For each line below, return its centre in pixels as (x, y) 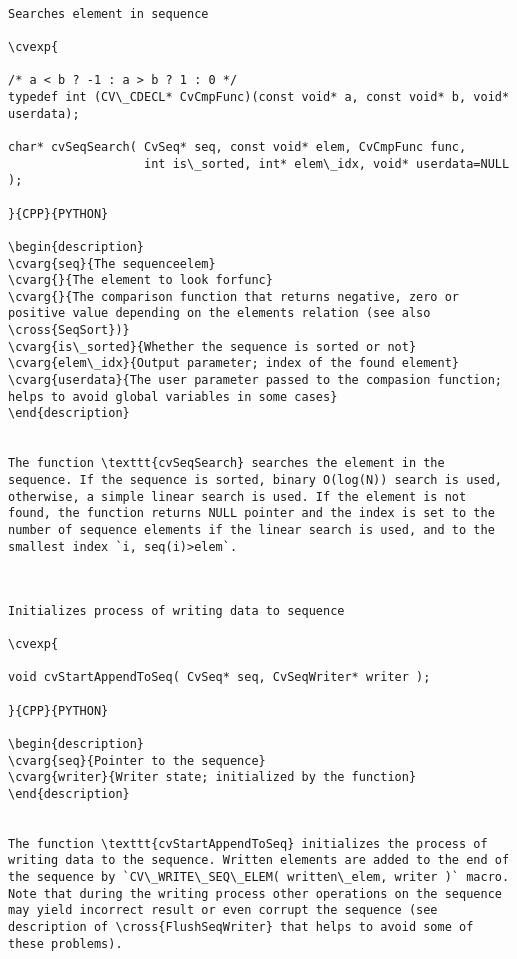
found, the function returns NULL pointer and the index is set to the (251, 513)
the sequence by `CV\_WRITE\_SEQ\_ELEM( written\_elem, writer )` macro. (259, 877)
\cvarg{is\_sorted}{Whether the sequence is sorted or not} (212, 346)
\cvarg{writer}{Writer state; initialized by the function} (212, 777)
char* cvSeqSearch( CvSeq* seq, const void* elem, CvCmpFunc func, (237, 146)
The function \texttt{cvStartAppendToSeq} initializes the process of (248, 843)
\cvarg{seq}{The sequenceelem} (112, 263)
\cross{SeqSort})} (69, 330)
